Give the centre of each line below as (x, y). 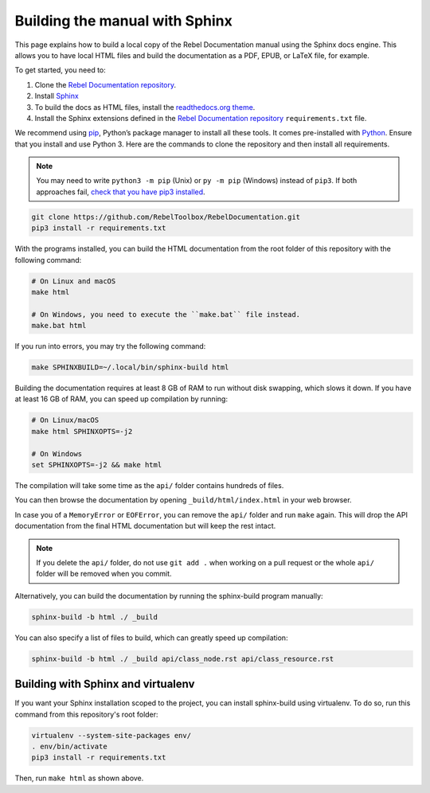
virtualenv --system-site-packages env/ (111, 735)
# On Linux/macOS (65, 420)
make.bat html (59, 326)
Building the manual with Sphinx (123, 21)
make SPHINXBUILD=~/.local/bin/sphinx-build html (130, 367)
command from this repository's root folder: (86, 714)
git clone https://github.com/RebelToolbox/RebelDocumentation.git (166, 217)
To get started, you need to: (61, 70)
